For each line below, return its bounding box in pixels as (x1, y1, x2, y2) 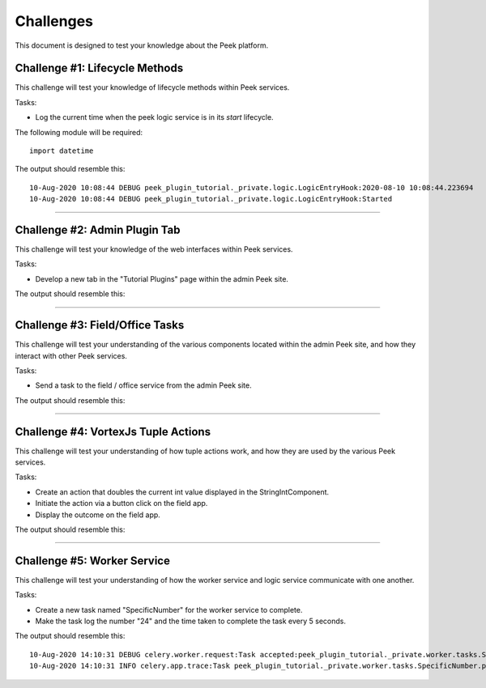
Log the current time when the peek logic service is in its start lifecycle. (35, 113, 275, 122)
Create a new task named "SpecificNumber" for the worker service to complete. (35, 605, 303, 614)
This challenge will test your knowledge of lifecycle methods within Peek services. (15, 83, 290, 92)
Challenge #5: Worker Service (15, 554, 170, 567)
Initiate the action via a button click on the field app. (35, 499, 208, 508)
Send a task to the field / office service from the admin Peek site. (35, 380, 252, 390)
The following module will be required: (15, 127, 143, 137)
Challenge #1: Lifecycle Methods (15, 62, 184, 75)
